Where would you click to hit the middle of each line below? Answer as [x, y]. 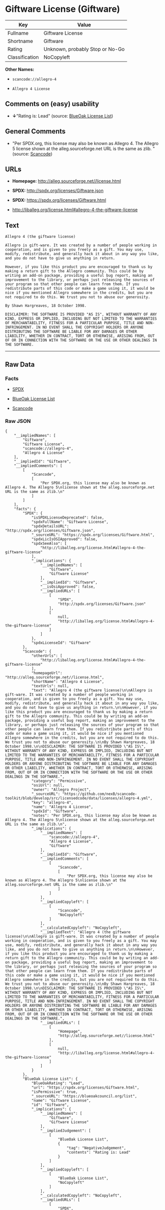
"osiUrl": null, [48, 786]
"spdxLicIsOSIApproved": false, [64, 539]
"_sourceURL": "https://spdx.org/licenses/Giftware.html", [93, 535]
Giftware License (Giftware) [63, 9]
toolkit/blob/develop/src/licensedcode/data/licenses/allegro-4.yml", [79, 798]
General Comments [35, 132]
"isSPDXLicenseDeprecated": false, [68, 518]
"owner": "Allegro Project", [61, 790]
